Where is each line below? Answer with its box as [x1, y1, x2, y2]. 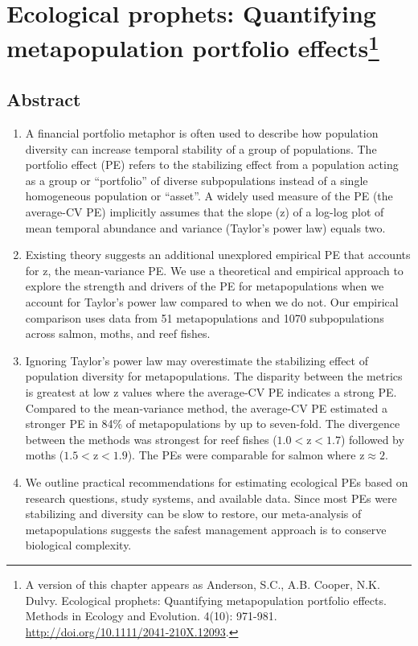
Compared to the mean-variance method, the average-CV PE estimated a [25, 399, 387, 416]
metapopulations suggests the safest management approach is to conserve [25, 521, 387, 537]
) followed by [340, 430, 404, 447]
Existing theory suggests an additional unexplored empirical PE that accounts [25, 246, 411, 263]
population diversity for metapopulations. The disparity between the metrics [25, 368, 403, 385]
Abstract [6, 87, 81, 112]
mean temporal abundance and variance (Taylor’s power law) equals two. [25, 219, 386, 236]
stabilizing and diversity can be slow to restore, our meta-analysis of [25, 505, 362, 522]
